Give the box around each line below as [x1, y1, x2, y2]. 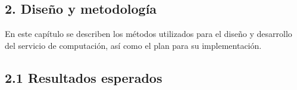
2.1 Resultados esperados [5, 68, 162, 86]
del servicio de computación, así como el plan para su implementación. [5, 39, 262, 51]
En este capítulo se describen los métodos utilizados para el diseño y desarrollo [5, 27, 292, 40]
